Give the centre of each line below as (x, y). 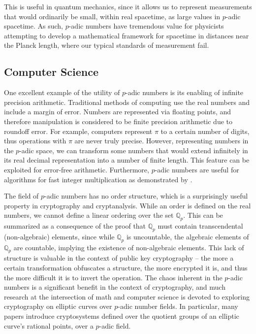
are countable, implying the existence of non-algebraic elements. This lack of (129, 247)
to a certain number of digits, (205, 131)
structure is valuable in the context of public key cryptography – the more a (119, 258)
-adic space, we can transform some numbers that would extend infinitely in (134, 150)
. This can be (203, 215)
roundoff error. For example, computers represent (78, 131)
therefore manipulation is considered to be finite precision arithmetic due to (118, 121)
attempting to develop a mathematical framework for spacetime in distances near (127, 35)
